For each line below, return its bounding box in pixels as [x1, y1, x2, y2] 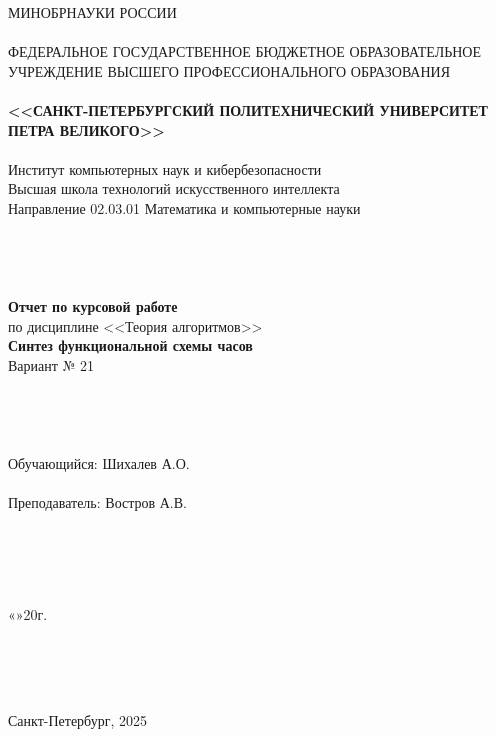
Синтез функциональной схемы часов [8, 335, 253, 356]
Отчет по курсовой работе [8, 295, 178, 316]
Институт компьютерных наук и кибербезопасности [8, 158, 322, 179]
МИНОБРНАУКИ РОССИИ [8, 2, 177, 22]
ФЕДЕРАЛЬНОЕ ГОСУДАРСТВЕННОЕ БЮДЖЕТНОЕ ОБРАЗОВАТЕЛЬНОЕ [8, 41, 482, 62]
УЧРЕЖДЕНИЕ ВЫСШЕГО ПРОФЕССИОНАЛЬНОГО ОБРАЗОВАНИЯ [8, 60, 451, 81]
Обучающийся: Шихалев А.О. [8, 452, 190, 473]
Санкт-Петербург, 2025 [8, 710, 147, 731]
